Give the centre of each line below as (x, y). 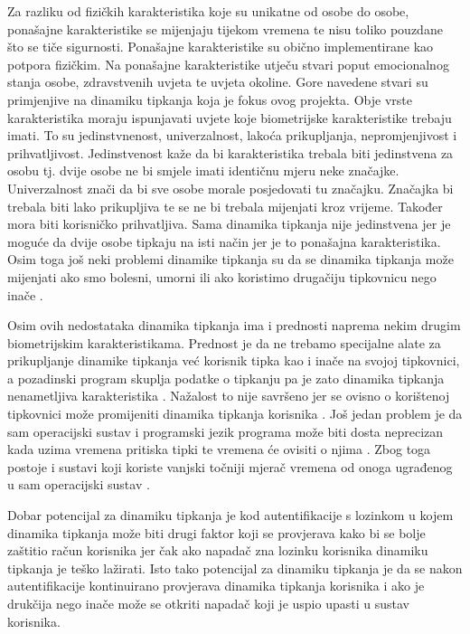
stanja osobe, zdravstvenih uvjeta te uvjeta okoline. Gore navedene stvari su (218, 82)
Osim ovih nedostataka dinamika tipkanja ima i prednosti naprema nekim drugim (234, 325)
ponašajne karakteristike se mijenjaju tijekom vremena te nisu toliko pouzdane (225, 28)
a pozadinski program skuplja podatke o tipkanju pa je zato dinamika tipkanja (226, 378)
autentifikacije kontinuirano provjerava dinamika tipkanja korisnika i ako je (216, 586)
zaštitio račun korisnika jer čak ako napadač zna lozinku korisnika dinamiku (218, 550)
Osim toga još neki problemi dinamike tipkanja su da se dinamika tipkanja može (230, 259)
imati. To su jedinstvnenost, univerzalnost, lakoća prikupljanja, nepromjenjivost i (232, 135)
